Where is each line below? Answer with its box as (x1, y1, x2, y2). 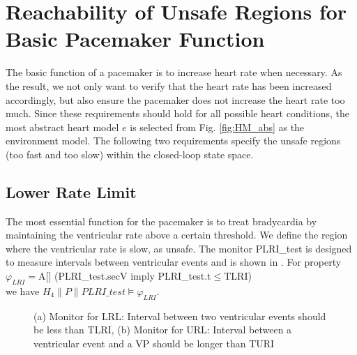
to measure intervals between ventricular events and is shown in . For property (6, 255, 342, 269)
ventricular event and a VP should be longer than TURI (33, 335, 275, 350)
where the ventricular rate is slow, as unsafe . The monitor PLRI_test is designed (6, 241, 352, 255)
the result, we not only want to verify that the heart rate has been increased (6, 78, 332, 93)
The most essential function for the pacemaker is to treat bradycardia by (6, 213, 317, 228)
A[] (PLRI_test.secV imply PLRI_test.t (38, 269, 211, 283)
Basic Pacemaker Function (6, 24, 265, 53)
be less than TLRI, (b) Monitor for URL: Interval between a (33, 322, 292, 337)
